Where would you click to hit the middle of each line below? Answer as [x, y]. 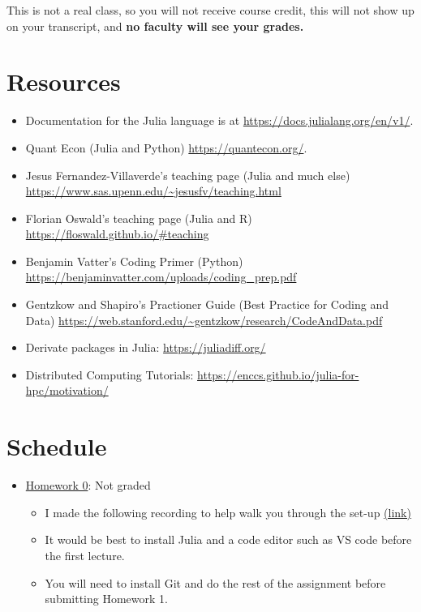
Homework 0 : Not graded [88, 485]
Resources [64, 81]
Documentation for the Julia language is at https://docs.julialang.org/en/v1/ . [219, 120]
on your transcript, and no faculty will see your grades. [155, 26]
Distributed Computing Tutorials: [110, 374]
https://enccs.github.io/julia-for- [278, 374]
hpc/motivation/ [67, 390]
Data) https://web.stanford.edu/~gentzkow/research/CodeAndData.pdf [204, 320]
